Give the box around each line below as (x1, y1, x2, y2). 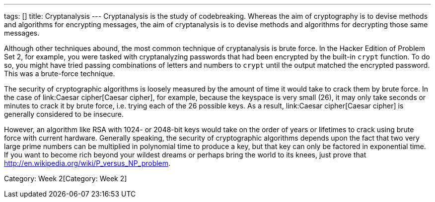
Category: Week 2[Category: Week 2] (4, 174, 127, 183)
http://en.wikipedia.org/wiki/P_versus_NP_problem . (4, 159, 171, 167)
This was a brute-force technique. (4, 69, 115, 78)
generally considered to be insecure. (4, 110, 124, 118)
